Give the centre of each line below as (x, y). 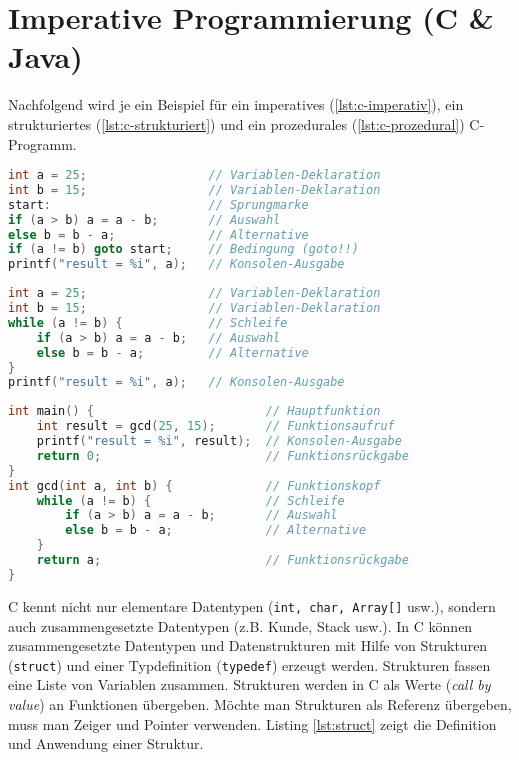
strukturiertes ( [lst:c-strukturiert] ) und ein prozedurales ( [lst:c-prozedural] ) (236, 123)
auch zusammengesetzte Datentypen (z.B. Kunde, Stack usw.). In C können (240, 625)
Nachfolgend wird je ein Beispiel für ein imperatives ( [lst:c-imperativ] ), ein (236, 104)
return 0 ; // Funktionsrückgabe (222, 455)
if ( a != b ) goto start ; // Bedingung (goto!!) (183, 249)
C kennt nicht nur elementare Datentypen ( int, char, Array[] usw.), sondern (252, 605)
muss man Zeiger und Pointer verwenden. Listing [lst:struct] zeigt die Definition (252, 723)
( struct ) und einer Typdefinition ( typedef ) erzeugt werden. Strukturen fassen (249, 664)
